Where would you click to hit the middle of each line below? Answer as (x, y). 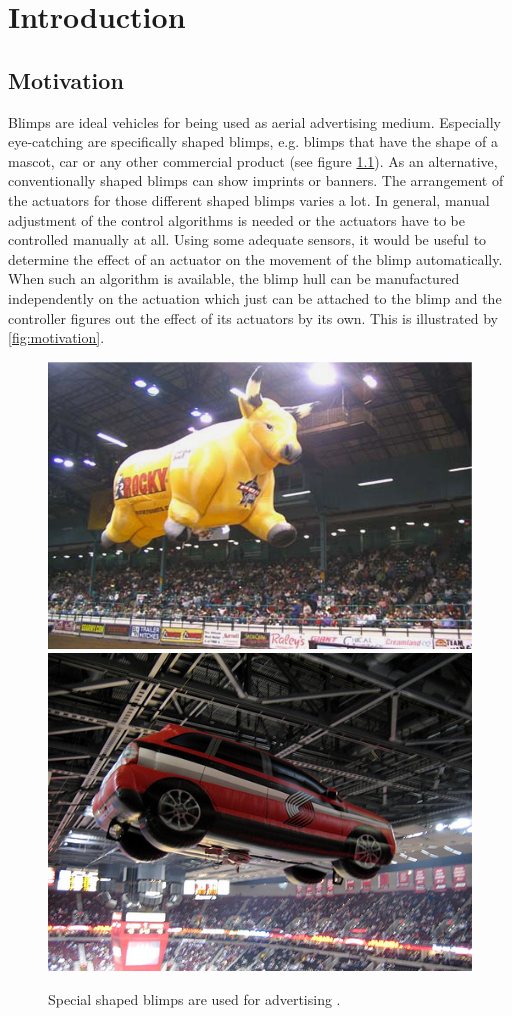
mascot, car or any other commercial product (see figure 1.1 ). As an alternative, (253, 160)
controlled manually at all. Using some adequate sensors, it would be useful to (247, 239)
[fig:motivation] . (56, 337)
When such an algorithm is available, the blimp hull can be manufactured (234, 278)
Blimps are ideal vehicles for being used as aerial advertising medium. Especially (254, 121)
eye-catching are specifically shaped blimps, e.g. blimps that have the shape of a (253, 141)
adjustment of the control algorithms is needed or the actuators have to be (237, 219)
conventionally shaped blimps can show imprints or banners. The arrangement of (256, 180)
